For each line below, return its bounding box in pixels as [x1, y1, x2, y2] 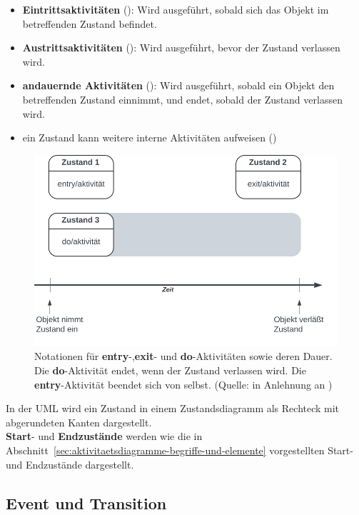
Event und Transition [6, 491, 167, 514]
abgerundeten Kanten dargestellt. [6, 414, 152, 429]
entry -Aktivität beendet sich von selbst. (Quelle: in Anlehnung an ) [34, 376, 333, 391]
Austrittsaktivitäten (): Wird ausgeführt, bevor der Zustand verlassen [22, 40, 340, 55]
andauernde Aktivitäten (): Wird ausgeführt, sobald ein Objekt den [22, 78, 335, 93]
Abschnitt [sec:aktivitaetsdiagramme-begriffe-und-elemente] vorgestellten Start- [6, 442, 353, 457]
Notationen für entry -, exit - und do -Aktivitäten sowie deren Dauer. [34, 349, 333, 364]
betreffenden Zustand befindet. [22, 16, 157, 31]
